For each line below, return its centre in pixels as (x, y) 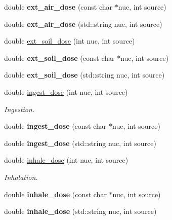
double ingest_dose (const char (55, 126)
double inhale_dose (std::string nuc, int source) (80, 211)
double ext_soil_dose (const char (59, 58)
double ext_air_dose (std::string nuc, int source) (83, 24)
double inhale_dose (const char (55, 194)
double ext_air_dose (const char (58, 7)
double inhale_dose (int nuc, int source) (66, 160)
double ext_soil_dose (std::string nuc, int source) (84, 75)
